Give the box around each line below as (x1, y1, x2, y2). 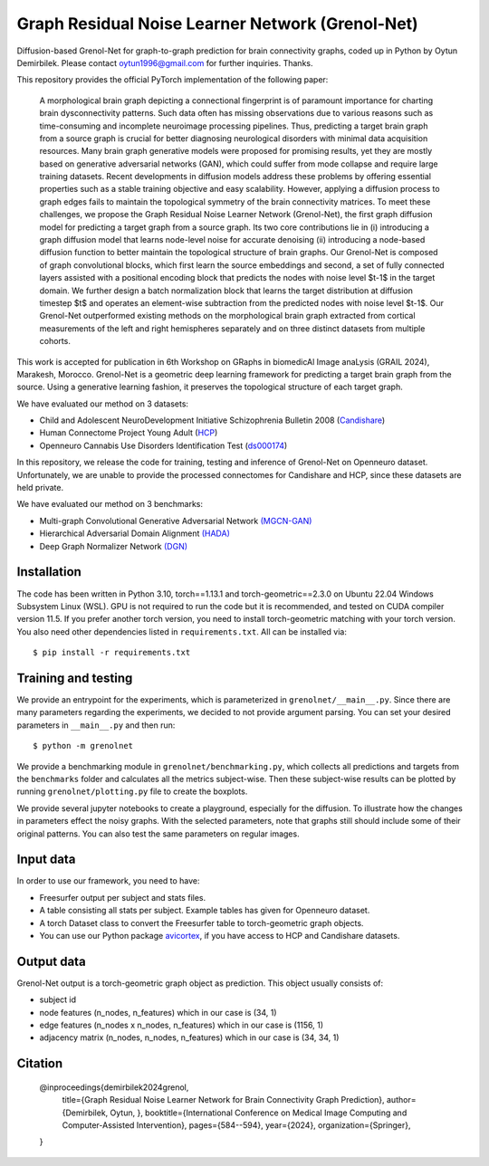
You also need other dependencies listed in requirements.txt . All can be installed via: (16, 626, 348, 637)
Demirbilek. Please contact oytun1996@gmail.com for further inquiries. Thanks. (16, 57, 313, 68)
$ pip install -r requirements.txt (33, 647, 191, 658)
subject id (39, 994, 77, 1005)
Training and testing (16, 670, 133, 685)
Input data (16, 852, 76, 867)
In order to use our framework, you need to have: (16, 875, 200, 886)
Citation (16, 1056, 63, 1072)
